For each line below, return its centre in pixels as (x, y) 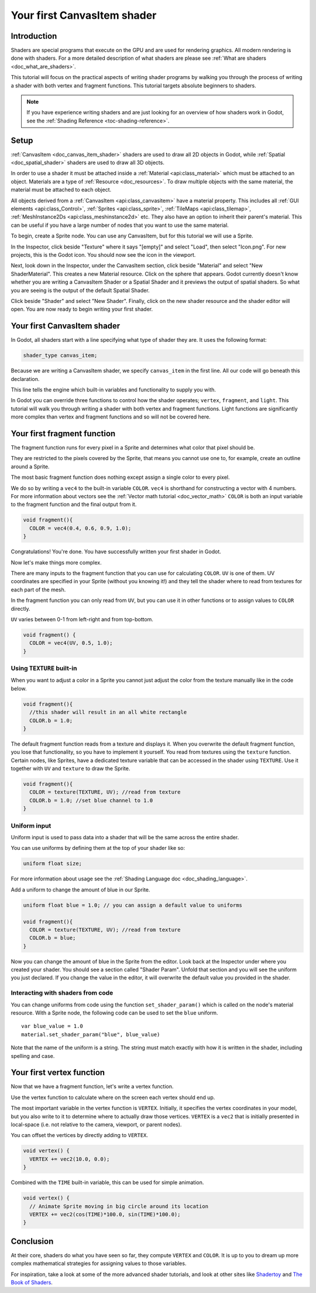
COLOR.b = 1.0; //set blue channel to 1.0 (91, 800)
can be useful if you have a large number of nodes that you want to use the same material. (120, 225)
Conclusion (32, 1241)
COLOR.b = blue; (53, 938)
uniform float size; (52, 864)
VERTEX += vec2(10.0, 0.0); (70, 1159)
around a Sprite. (30, 467)
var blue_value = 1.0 (52, 1026)
